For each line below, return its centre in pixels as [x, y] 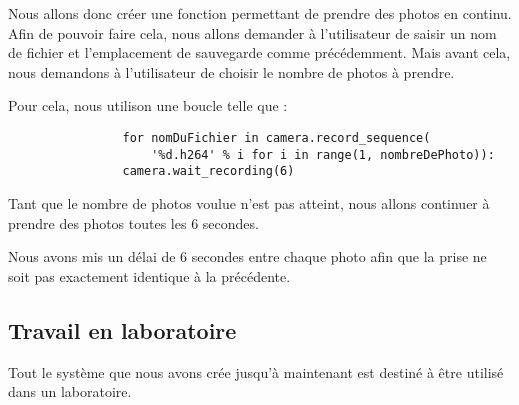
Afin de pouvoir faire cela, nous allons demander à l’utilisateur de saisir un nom [252, 32]
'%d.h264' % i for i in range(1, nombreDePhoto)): [323, 154]
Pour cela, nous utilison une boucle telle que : [148, 105]
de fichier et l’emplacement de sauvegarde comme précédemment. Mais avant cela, [259, 52]
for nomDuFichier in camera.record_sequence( [276, 137]
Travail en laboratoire [122, 329]
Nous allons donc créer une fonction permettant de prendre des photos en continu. [260, 13]
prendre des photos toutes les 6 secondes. [133, 222]
